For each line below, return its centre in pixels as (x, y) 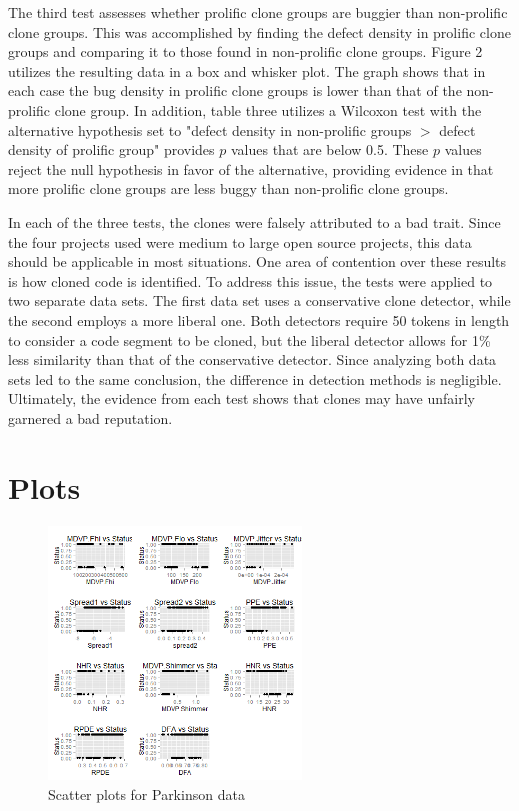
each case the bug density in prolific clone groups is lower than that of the (235, 90)
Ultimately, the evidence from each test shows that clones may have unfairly (242, 398)
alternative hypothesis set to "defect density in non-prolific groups (210, 129)
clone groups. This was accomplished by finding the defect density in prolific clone (259, 31)
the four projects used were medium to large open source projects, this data (240, 241)
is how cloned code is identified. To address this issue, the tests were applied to (250, 280)
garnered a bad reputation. (90, 417)
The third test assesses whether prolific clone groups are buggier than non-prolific (258, 12)
